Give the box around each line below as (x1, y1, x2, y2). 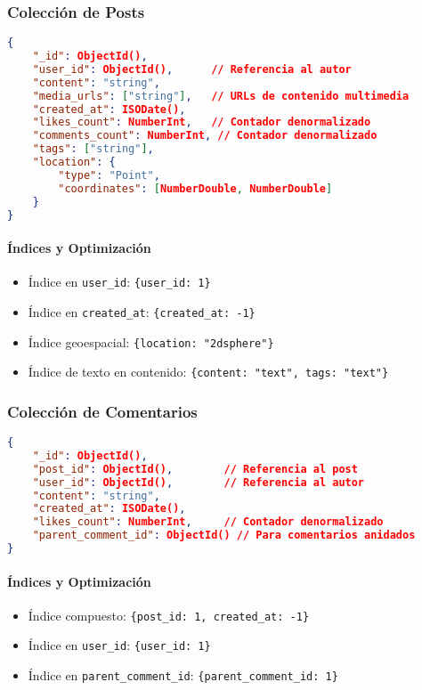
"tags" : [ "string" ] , (32, 142, 154, 156)
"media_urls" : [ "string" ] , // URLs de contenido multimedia (32, 89, 410, 102)
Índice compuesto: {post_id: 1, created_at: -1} (28, 605, 310, 624)
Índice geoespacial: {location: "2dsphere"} (28, 332, 274, 351)
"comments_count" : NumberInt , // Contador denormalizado (32, 129, 377, 142)
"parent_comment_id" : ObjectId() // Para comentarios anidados (32, 529, 416, 542)
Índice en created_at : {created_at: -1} (28, 302, 256, 321)
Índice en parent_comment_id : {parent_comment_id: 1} (28, 666, 338, 685)
